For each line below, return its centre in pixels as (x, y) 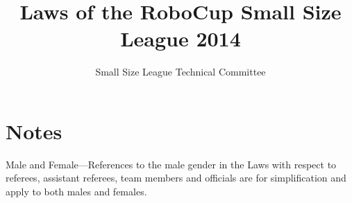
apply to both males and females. (76, 192)
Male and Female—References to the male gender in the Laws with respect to (171, 164)
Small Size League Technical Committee (181, 72)
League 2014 (181, 38)
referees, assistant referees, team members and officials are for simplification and (176, 178)
